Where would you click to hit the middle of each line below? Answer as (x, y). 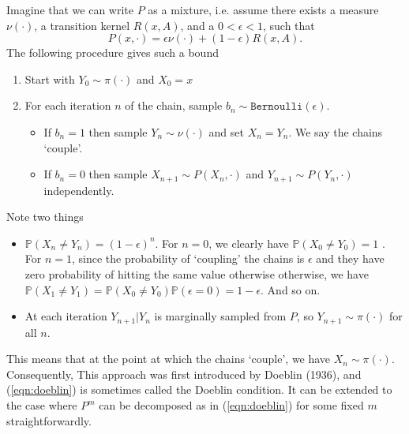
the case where (42, 405)
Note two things (45, 217)
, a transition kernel (82, 25)
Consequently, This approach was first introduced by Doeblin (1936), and (184, 374)
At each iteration (66, 316)
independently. (79, 190)
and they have (350, 258)
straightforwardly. (49, 420)
